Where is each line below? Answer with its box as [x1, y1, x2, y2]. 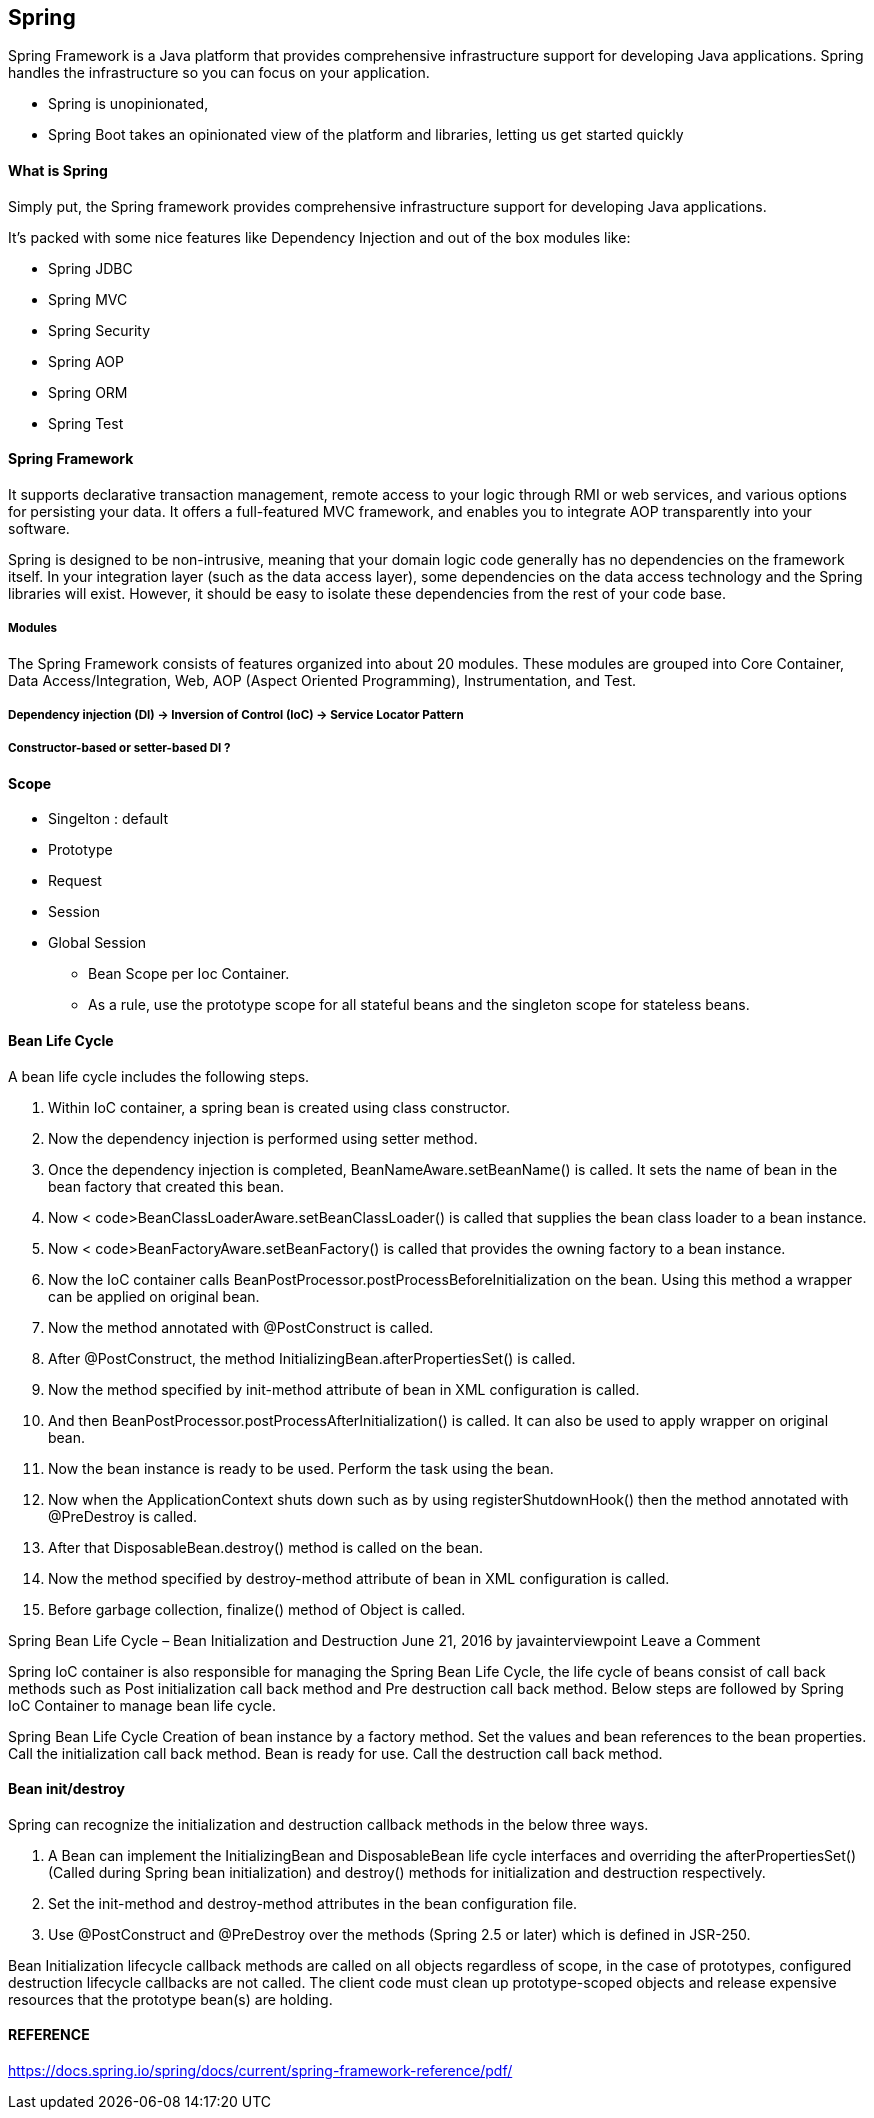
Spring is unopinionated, [48, 95, 209, 113]
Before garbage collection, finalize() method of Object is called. [48, 1600, 466, 1618]
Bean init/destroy [8, 1780, 126, 1798]
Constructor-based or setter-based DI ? [8, 741, 231, 756]
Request [48, 872, 102, 890]
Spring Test [48, 414, 124, 432]
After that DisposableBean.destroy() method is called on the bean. [48, 1538, 484, 1556]
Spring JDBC [48, 259, 133, 277]
